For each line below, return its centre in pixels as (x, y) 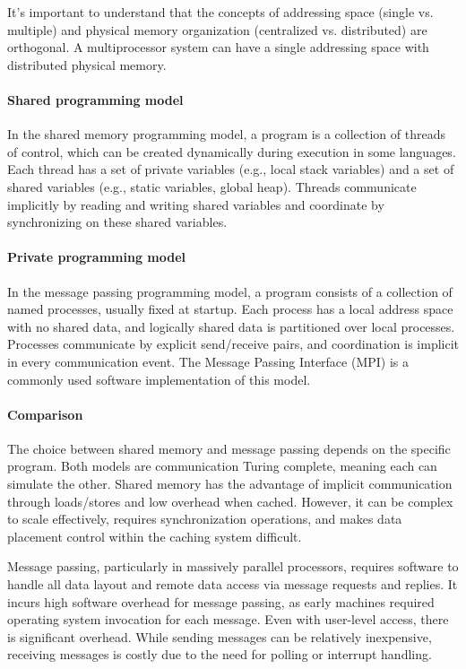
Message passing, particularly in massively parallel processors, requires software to (233, 566)
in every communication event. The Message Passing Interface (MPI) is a (208, 361)
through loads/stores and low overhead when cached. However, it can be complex (230, 501)
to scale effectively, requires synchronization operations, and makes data (205, 519)
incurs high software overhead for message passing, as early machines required (221, 601)
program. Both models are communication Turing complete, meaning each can (222, 466)
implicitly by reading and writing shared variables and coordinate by (196, 204)
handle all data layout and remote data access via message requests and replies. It (233, 584)
